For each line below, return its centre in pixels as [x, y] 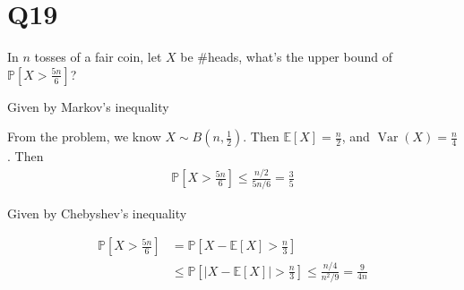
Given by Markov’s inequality [88, 106]
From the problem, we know [84, 136]
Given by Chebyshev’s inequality [97, 213]
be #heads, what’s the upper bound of [286, 57]
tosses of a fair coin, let [98, 57]
